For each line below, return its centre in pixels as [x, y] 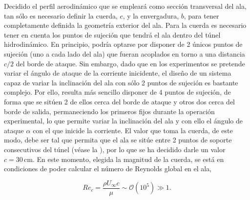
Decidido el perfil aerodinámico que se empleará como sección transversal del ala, [125, 6]
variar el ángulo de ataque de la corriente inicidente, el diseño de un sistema [118, 73]
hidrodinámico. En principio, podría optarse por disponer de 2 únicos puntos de [123, 44]
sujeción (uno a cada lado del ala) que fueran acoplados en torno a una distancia [125, 53]
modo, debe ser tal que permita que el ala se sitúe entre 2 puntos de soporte [118, 140]
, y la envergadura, [151, 15]
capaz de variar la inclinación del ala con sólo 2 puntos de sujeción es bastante [121, 82]
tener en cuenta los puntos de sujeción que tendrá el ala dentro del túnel [112, 34]
